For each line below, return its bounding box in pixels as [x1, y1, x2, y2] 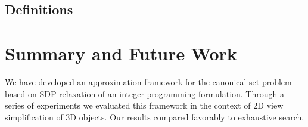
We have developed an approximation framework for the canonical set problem [5, 75, 292, 88]
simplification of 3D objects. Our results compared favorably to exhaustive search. [5, 110, 304, 123]
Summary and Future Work [5, 41, 237, 65]
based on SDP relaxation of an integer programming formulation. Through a [5, 87, 284, 100]
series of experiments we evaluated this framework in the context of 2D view [5, 99, 284, 111]
